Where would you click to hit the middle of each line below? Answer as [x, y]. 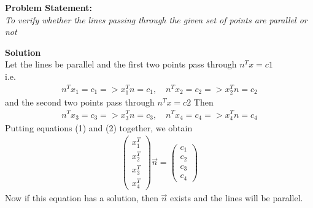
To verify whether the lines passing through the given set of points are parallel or [156, 19]
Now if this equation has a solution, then [82, 198]
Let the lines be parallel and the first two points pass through [121, 64]
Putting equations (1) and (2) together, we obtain [99, 127]
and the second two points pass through [80, 102]
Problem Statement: [48, 7]
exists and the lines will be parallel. [237, 198]
